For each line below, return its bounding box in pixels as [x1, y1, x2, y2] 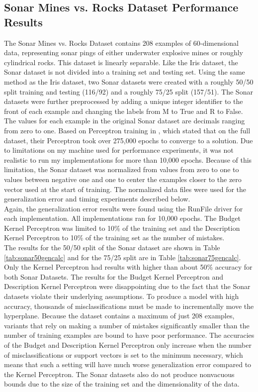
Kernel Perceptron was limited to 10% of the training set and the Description [4, 222, 240, 233]
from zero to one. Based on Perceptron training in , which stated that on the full [4, 125, 251, 135]
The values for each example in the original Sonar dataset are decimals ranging [4, 115, 245, 126]
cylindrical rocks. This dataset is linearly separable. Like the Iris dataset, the [4, 57, 238, 67]
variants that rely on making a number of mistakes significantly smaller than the [4, 320, 250, 330]
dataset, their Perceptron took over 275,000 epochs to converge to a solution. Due [4, 135, 253, 145]
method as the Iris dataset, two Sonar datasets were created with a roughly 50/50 [4, 76, 254, 87]
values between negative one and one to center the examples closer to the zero [4, 174, 242, 184]
